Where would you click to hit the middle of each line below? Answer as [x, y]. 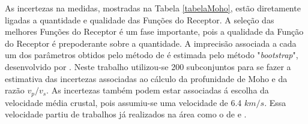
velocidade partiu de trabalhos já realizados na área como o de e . [126, 114]
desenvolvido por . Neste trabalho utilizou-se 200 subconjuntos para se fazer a [148, 66]
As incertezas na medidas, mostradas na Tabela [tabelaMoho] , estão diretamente [153, 8]
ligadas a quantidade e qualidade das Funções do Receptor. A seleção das [140, 19]
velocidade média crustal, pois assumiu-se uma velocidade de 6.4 [123, 102]
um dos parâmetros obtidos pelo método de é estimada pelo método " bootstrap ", [152, 55]
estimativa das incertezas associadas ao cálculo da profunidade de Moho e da [146, 78]
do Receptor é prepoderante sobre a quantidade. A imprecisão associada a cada [151, 43]
